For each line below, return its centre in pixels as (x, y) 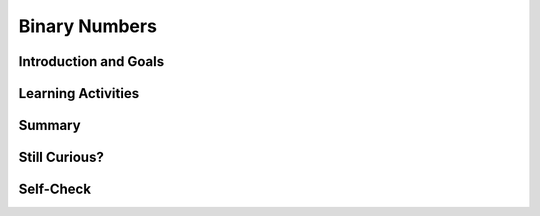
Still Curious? (61, 157)
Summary (49, 125)
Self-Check (55, 189)
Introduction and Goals (91, 61)
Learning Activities (79, 93)
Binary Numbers (87, 26)
